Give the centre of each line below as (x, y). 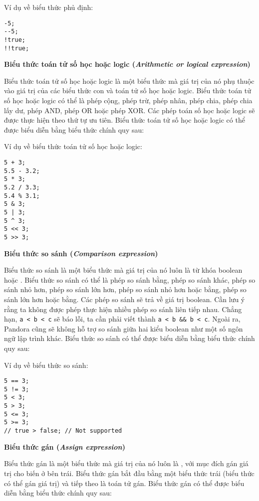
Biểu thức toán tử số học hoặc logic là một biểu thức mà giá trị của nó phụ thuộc (129, 81)
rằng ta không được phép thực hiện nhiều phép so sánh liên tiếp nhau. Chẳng (123, 309)
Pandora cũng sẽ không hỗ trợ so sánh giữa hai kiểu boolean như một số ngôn (124, 328)
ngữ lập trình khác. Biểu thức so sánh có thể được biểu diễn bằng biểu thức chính (129, 338)
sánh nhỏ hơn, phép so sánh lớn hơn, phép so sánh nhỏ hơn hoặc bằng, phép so (125, 289)
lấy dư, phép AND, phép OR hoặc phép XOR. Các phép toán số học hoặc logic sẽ (129, 110)
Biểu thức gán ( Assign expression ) (65, 446)
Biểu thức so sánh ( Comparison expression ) (81, 253)
